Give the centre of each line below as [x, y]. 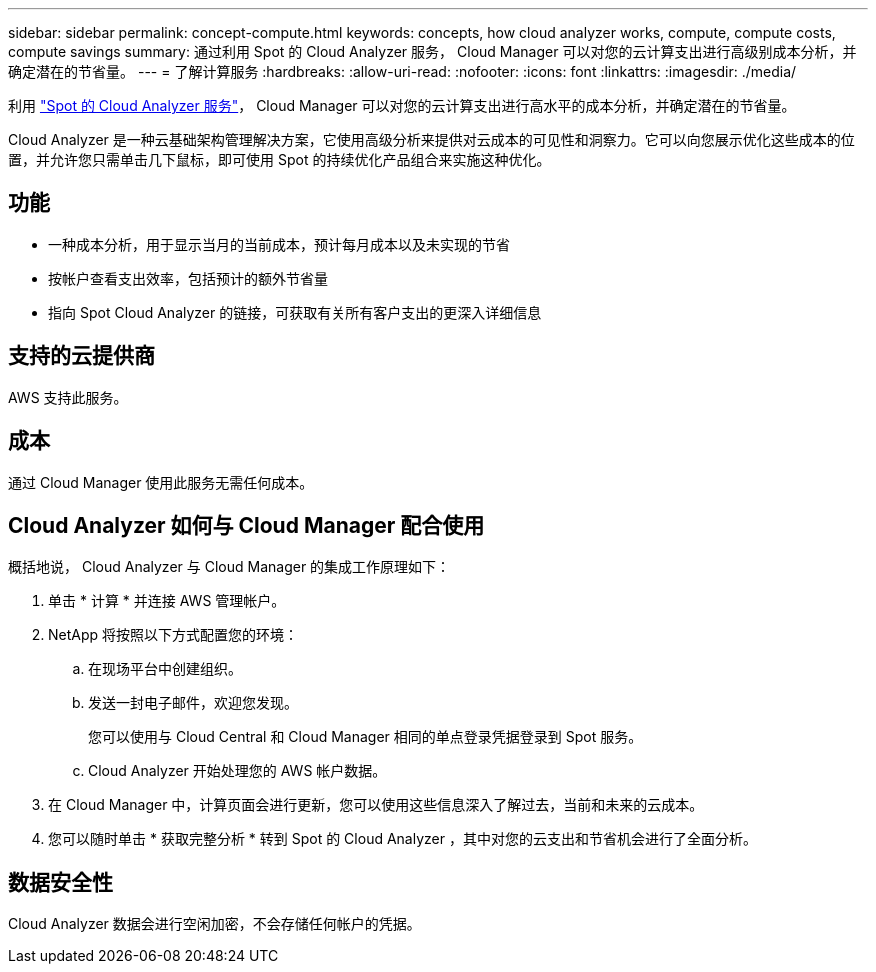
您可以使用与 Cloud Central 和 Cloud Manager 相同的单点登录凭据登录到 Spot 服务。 [365, 737]
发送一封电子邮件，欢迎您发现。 [193, 703]
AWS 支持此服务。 [68, 397]
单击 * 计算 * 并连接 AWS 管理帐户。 [167, 601]
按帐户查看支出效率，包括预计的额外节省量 [188, 278]
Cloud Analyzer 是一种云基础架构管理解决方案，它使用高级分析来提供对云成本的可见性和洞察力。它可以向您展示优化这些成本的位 [431, 139]
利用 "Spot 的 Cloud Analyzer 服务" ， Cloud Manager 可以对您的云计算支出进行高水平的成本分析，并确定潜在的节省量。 [402, 105]
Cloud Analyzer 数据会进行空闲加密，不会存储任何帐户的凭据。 [214, 924]
